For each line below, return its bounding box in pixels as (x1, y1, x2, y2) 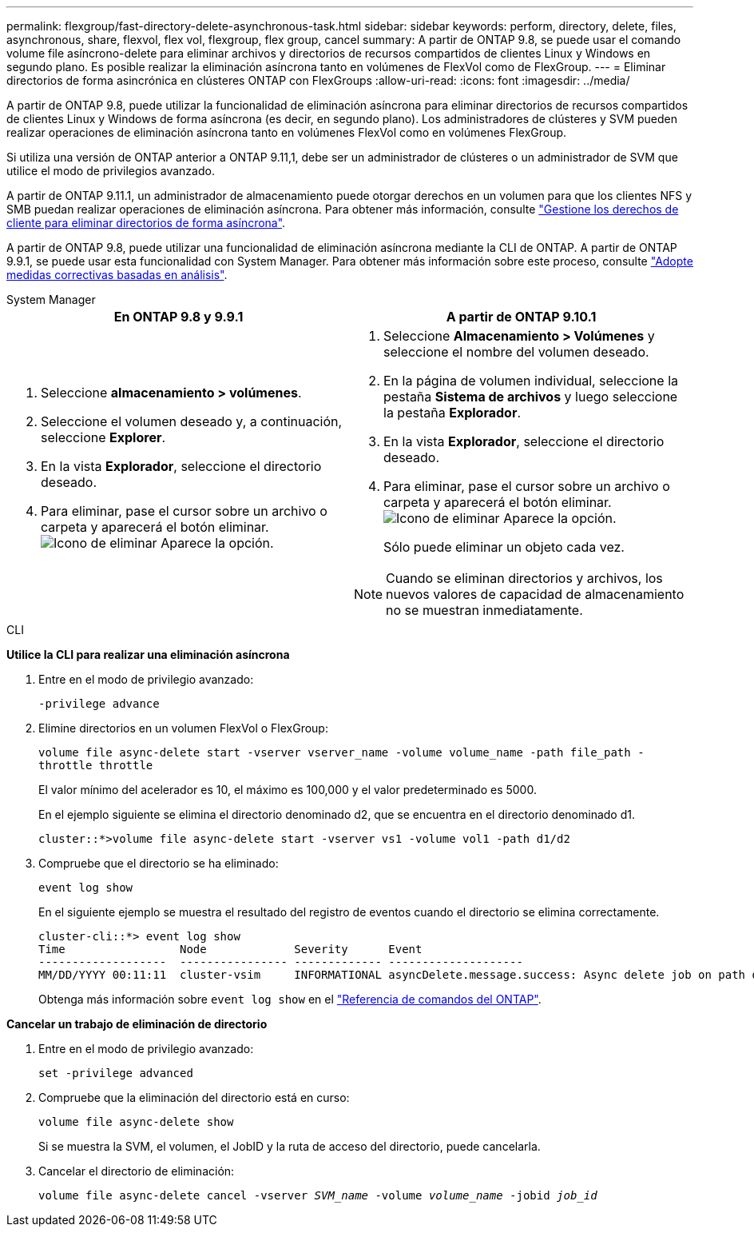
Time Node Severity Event (38, 943, 423, 956)
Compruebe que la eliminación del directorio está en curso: (38, 1091, 350, 1104)
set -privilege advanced (38, 1067, 193, 1079)
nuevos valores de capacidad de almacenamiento (386, 586, 685, 602)
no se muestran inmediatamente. (386, 602, 583, 618)
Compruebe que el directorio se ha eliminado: (38, 856, 279, 870)
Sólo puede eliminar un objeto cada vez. (383, 539, 625, 555)
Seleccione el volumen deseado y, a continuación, (41, 413, 343, 429)
